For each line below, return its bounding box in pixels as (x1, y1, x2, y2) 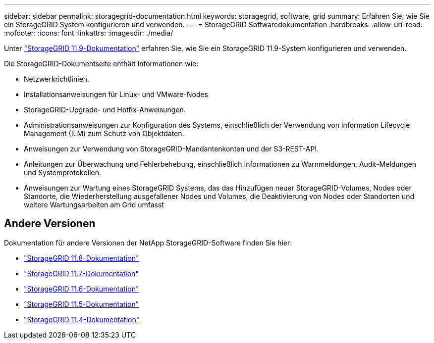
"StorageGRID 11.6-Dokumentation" (24, 284, 139, 293)
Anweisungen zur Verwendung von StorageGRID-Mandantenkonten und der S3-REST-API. (24, 145, 319, 153)
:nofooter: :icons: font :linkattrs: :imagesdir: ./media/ (4, 29, 173, 37)
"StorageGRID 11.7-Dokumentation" (24, 269, 139, 278)
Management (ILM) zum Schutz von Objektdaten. (24, 129, 184, 138)
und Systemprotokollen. (24, 168, 102, 177)
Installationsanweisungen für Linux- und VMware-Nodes (24, 90, 209, 98)
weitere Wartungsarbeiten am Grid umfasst (24, 200, 164, 209)
